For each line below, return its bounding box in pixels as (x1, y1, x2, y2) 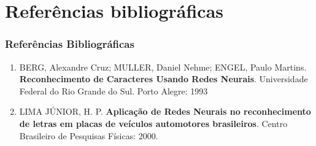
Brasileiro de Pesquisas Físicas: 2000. (19, 129, 158, 142)
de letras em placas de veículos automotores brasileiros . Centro (19, 117, 288, 129)
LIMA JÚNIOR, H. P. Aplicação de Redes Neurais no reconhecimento (19, 105, 311, 118)
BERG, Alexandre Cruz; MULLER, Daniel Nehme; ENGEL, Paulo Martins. (19, 60, 307, 73)
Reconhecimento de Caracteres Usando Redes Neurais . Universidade (19, 72, 308, 85)
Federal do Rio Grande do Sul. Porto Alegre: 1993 (19, 84, 208, 97)
